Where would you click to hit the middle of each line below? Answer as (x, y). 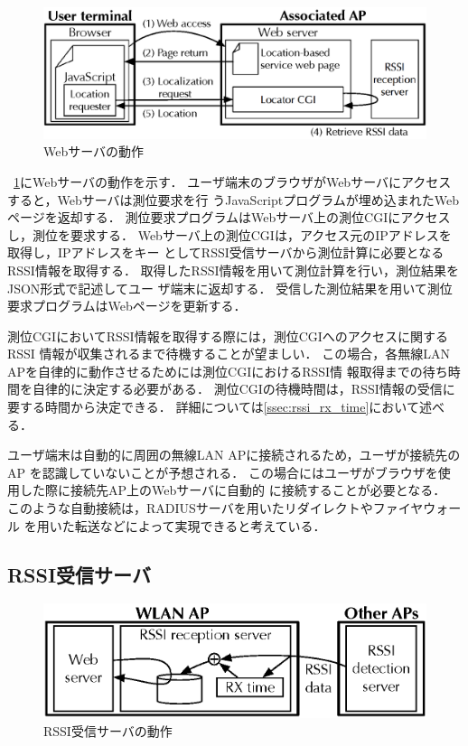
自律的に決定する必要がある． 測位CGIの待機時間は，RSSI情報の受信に (243, 389)
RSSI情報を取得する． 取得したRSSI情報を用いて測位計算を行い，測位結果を (234, 270)
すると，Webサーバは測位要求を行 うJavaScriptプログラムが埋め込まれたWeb (234, 199)
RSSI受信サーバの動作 (108, 730)
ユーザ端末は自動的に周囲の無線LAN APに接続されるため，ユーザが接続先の (234, 455)
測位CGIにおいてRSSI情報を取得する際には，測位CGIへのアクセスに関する (228, 336)
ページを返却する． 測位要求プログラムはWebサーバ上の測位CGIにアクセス (229, 217)
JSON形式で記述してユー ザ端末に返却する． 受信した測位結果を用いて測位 (230, 288)
